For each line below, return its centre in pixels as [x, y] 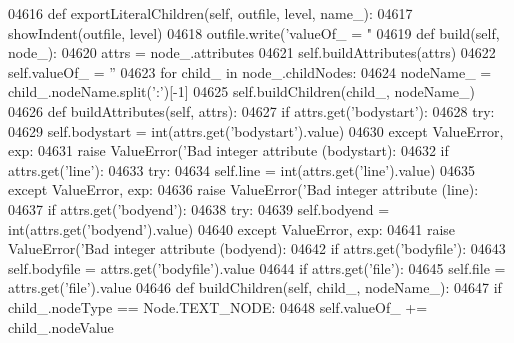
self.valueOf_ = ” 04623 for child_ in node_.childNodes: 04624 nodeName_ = [250, 71]
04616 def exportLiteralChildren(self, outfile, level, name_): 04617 [210, 13]
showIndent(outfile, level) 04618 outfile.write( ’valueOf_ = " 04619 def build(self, [254, 32]
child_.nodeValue [61, 326]
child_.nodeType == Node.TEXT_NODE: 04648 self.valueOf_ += [218, 306]
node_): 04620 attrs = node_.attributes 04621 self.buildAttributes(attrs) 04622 [252, 52]
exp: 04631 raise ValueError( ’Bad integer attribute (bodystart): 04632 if [228, 150]
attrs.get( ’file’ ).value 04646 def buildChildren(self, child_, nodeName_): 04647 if [255, 287]
